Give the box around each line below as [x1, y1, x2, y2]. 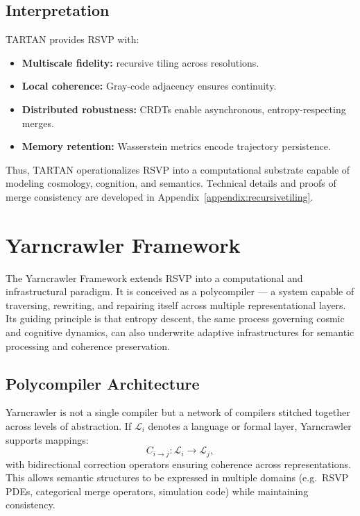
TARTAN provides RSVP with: [6, 32, 139, 47]
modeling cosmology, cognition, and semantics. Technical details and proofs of [6, 176, 336, 190]
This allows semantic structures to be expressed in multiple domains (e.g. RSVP [6, 470, 349, 485]
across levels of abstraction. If [6, 419, 132, 433]
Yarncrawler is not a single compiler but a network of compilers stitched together [6, 405, 350, 419]
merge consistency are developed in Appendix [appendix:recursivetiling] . [6, 189, 314, 203]
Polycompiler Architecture [6, 372, 200, 394]
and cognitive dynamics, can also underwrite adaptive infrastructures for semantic [6, 325, 354, 340]
